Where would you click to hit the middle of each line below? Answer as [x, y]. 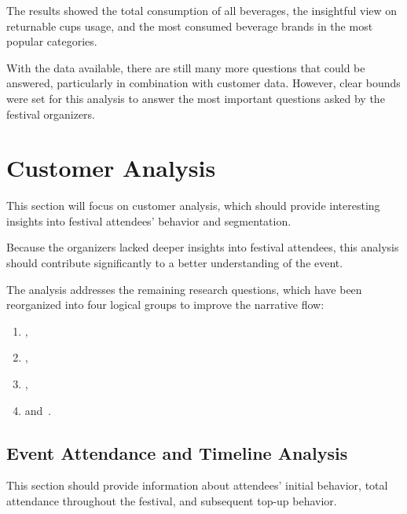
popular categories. [52, 41]
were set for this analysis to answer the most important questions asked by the [196, 98]
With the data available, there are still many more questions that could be [186, 67]
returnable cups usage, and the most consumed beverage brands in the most [190, 26]
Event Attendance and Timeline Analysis [177, 452]
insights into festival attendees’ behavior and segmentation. [149, 220]
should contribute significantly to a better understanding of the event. [175, 263]
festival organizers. [51, 114]
